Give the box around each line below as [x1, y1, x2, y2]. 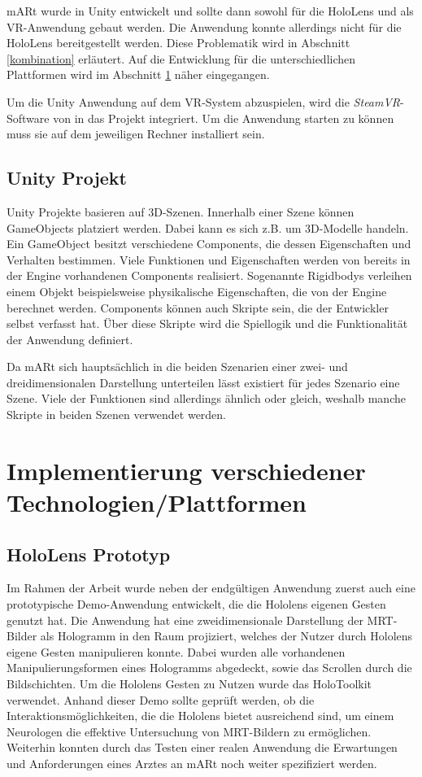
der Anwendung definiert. [7, 330, 133, 347]
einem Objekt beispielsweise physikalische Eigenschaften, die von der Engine [7, 282, 387, 299]
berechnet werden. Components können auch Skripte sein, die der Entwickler [7, 299, 389, 316]
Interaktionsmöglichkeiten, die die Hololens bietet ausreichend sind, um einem [7, 707, 394, 724]
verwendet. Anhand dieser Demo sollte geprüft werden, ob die [7, 691, 315, 708]
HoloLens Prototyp [7, 541, 171, 566]
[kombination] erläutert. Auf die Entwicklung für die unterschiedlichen [7, 50, 356, 67]
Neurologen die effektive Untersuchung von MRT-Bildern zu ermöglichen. [7, 722, 372, 740]
